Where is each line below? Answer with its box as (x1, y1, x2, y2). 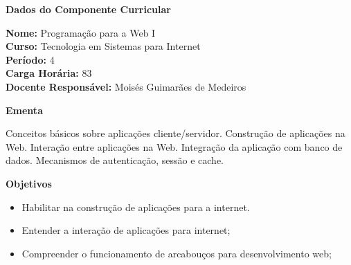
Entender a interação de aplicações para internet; (21, 223, 231, 237)
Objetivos (6, 176, 52, 190)
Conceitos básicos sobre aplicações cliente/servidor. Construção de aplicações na (6, 126, 345, 140)
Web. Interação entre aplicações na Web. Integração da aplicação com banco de (6, 139, 343, 154)
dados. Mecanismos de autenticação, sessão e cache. (6, 153, 224, 167)
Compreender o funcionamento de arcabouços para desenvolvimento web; (21, 246, 332, 260)
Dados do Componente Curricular (6, 2, 171, 16)
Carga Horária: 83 (6, 66, 92, 80)
